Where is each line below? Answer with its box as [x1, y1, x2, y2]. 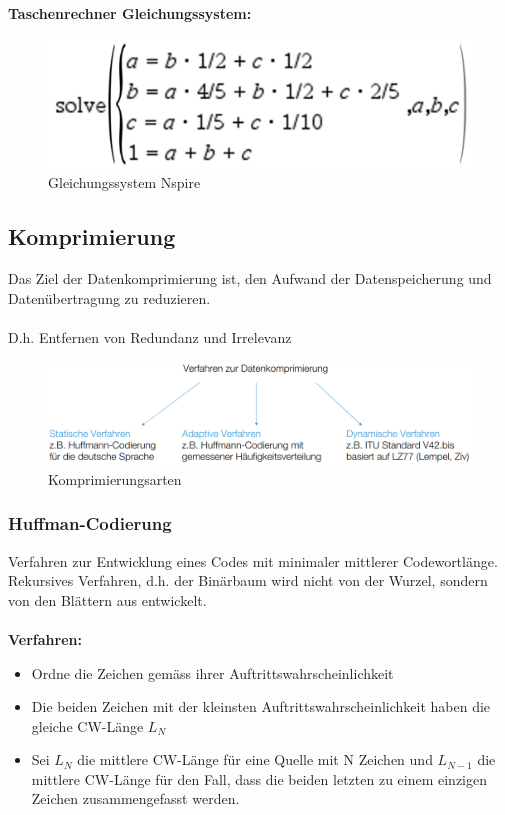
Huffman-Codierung [8, 511, 172, 536]
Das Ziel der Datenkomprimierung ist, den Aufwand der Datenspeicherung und [8, 268, 492, 289]
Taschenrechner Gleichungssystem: [8, 3, 252, 23]
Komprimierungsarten [48, 468, 182, 489]
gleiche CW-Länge [31, 715, 144, 736]
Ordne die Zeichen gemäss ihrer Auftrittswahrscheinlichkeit [31, 662, 394, 683]
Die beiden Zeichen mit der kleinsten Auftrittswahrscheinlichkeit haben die [31, 696, 491, 717]
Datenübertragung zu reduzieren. [8, 287, 211, 308]
